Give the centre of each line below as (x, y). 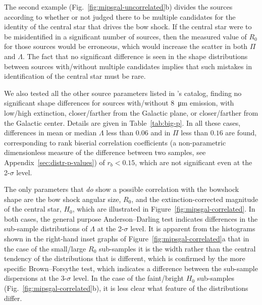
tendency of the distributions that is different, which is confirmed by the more (125, 258)
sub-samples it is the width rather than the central (177, 248)
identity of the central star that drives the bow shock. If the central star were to (128, 27)
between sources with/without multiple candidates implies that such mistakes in (128, 66)
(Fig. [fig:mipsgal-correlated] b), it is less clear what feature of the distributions (126, 288)
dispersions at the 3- (36, 278)
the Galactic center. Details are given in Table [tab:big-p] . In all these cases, (122, 122)
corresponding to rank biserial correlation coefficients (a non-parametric (115, 142)
